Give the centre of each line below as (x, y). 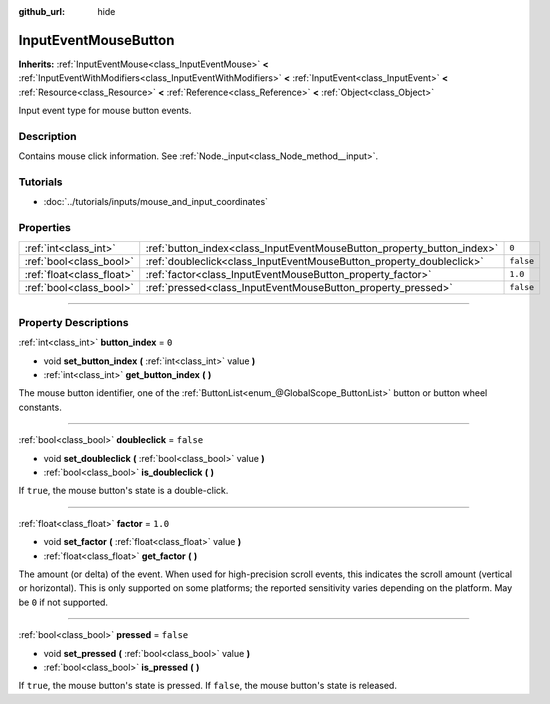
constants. (40, 407)
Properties (45, 228)
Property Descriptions (73, 322)
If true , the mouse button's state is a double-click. (123, 491)
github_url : (41, 11)
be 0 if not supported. (63, 602)
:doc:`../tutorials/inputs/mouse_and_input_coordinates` (156, 202)
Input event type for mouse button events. (105, 111)
